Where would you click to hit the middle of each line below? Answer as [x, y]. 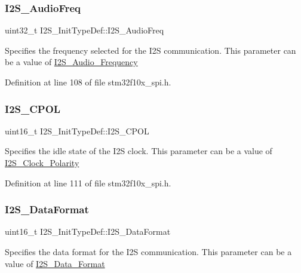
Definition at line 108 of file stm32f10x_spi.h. [88, 82]
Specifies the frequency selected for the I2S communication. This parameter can [150, 50]
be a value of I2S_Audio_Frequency [71, 62]
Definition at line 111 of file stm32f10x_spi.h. [88, 182]
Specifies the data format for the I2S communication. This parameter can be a [148, 251]
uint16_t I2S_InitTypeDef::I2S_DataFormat [88, 231]
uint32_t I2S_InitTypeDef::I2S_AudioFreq [85, 30]
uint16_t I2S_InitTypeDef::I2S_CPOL [77, 131]
